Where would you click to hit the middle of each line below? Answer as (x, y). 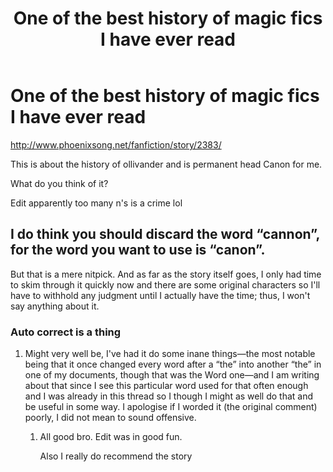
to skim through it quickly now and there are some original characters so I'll (165, 284)
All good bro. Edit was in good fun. (111, 437)
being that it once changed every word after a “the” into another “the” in (173, 364)
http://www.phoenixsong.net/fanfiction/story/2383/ (116, 144)
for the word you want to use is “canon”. (138, 250)
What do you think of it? (59, 183)
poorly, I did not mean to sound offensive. (110, 418)
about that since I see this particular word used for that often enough (166, 386)
